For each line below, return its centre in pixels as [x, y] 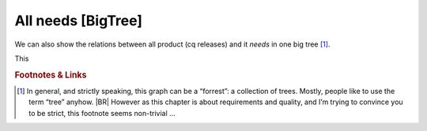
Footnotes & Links [51, 75]
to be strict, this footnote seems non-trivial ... [102, 113]
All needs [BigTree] [78, 21]
